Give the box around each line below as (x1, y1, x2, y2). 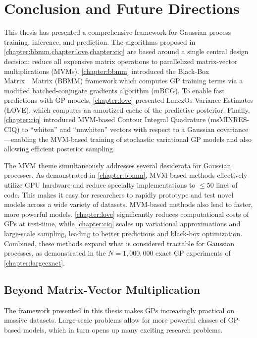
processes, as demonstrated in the (4, 248, 106, 258)
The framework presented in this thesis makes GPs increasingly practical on (4, 305, 234, 315)
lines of (216, 180, 238, 190)
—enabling (4, 134, 37, 144)
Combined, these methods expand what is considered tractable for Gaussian (4, 238, 235, 248)
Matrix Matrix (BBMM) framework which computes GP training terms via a (4, 75, 243, 86)
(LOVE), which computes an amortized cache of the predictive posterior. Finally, (4, 104, 250, 115)
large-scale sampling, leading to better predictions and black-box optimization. (4, 228, 243, 238)
